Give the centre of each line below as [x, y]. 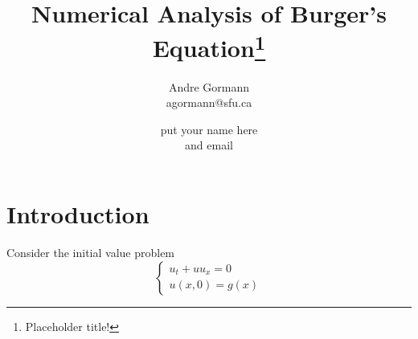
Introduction [78, 214]
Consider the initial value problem [91, 252]
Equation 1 [209, 46]
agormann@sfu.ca [209, 102]
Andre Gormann [209, 86]
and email [209, 145]
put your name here [209, 129]
